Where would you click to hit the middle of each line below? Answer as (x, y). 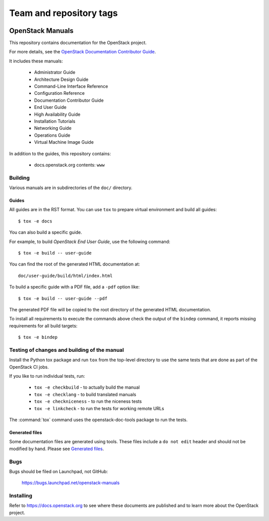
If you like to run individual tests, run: (47, 376)
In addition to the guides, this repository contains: (60, 153)
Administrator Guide (55, 72)
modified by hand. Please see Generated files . (57, 449)
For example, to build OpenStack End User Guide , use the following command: (90, 242)
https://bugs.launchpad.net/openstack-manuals (70, 483)
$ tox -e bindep (38, 337)
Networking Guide (53, 128)
